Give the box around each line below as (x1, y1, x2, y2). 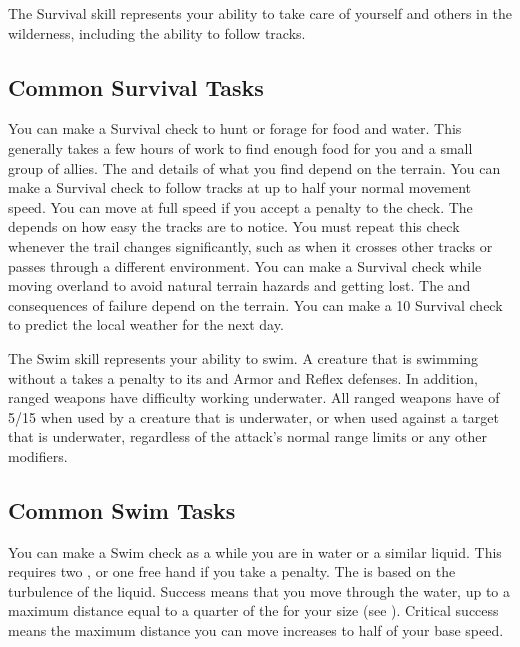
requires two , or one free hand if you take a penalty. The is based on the (8, 561, 456, 582)
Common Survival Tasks (8, 71, 264, 102)
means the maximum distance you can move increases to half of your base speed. (8, 620, 504, 641)
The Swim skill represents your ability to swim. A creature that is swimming (8, 347, 479, 368)
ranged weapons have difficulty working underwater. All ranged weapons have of (8, 387, 500, 408)
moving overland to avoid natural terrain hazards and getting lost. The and (8, 275, 471, 296)
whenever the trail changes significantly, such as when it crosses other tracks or (8, 235, 493, 256)
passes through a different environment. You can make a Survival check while (8, 255, 482, 276)
